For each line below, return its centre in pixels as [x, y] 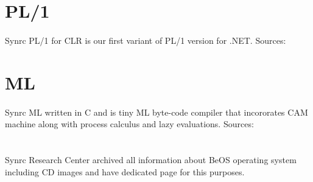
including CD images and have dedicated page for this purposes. [125, 171]
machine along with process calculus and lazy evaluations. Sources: [129, 124]
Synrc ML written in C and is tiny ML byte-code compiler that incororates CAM [156, 112]
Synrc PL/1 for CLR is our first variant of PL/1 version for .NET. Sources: [146, 40]
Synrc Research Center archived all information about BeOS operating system [151, 159]
